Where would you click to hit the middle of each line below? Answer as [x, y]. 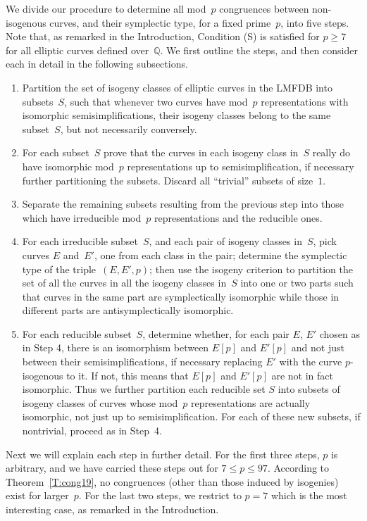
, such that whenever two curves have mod [156, 101]
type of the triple [59, 269]
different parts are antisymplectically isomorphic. [128, 310]
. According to [298, 468]
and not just [318, 347]
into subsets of [309, 389]
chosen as [340, 333]
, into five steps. [315, 22]
